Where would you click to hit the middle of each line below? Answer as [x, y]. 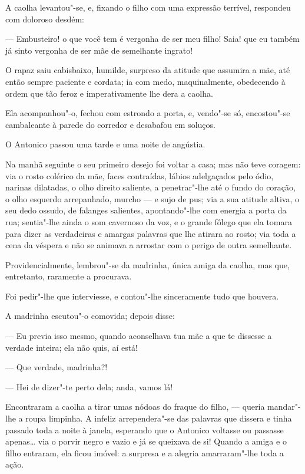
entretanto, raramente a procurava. [69, 276]
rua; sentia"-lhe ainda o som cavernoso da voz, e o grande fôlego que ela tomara [149, 221]
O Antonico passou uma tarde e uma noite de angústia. [105, 144]
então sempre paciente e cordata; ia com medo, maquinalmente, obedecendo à [145, 81]
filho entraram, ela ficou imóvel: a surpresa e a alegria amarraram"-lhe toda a [145, 452]
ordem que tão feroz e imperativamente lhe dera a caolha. [109, 93]
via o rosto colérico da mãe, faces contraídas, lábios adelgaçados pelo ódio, [140, 175]
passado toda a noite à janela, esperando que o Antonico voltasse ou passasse [145, 429]
